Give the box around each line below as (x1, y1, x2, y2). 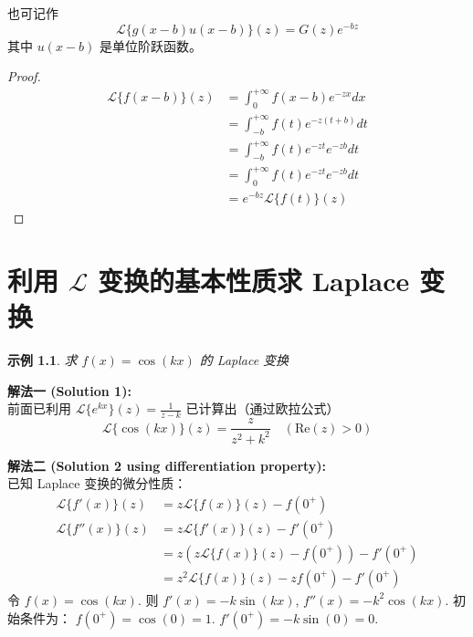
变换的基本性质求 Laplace (98, 262, 410, 299)
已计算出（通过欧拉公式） (185, 399, 340, 418)
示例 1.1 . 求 (7, 350, 78, 370)
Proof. (7, 67, 41, 86)
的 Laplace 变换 (199, 350, 289, 370)
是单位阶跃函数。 (99, 36, 202, 55)
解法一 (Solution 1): (7, 381, 131, 400)
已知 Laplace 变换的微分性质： (7, 474, 187, 493)
